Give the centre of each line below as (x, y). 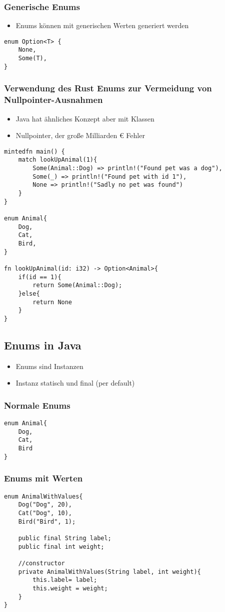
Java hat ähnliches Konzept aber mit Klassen (85, 118)
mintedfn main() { (34, 151)
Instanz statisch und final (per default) (75, 383)
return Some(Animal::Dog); (77, 285)
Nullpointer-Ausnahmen (53, 100)
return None (52, 302)
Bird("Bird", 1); (47, 521)
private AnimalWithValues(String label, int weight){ (109, 572)
